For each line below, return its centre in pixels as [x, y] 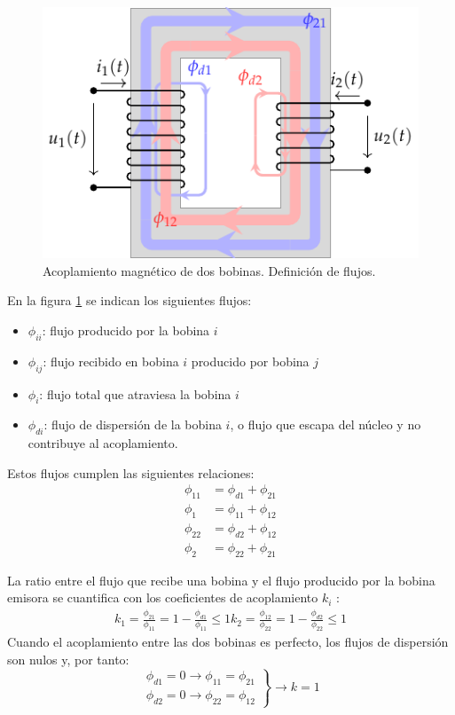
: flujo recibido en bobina [111, 361]
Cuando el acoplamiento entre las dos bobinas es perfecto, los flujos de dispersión [228, 642]
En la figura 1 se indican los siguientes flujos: [129, 300]
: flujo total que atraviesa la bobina [135, 393]
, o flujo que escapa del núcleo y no [326, 424]
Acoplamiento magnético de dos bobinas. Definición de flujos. [209, 270]
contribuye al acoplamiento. [103, 443]
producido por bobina [250, 361]
